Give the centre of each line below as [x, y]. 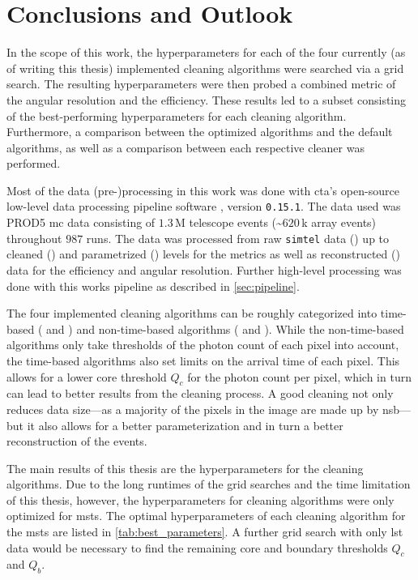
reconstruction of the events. [77, 441]
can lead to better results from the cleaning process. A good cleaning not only [200, 393]
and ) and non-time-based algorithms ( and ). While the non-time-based [225, 328]
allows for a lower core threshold [87, 376]
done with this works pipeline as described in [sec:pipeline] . [153, 286]
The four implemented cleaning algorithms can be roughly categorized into [192, 313]
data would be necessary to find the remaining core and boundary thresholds [197, 547]
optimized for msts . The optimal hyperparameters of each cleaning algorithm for [206, 516]
